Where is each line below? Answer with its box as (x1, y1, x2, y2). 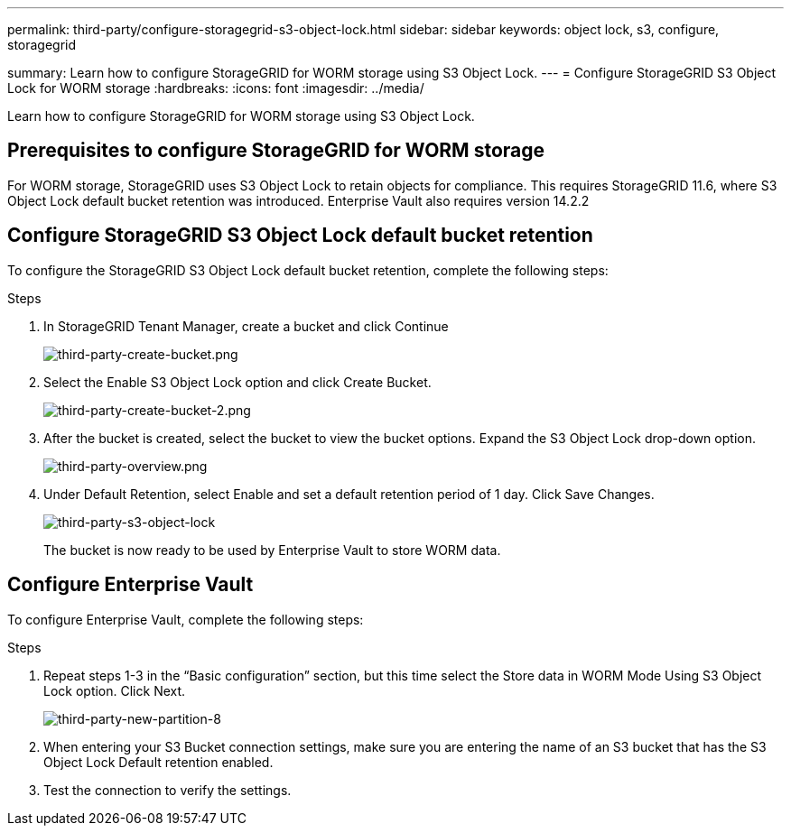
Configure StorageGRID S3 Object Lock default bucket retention (7, 224, 593, 247)
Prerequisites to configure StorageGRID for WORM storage (7, 139, 545, 162)
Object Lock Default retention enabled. (43, 754, 274, 770)
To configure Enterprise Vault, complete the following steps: (7, 611, 364, 627)
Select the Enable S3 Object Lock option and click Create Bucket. (43, 374, 432, 390)
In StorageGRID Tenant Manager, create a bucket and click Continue (43, 318, 449, 334)
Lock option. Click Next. (43, 682, 186, 699)
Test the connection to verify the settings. (43, 782, 292, 798)
